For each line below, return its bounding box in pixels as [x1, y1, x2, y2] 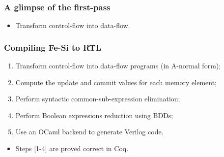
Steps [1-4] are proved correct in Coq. [15, 143, 129, 153]
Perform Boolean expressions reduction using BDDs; [15, 110, 173, 120]
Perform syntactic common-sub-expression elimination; [15, 94, 180, 104]
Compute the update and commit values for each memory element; [15, 77, 217, 87]
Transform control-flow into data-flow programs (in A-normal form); [15, 61, 221, 71]
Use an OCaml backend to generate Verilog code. [15, 126, 164, 137]
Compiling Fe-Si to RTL [4, 41, 101, 53]
